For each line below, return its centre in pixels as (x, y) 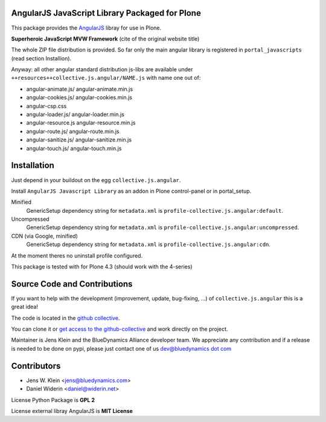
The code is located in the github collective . (66, 318)
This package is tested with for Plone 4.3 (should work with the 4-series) (102, 267)
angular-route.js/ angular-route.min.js (73, 131)
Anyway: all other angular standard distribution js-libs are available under (102, 70)
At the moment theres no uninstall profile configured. (77, 255)
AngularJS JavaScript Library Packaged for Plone (106, 13)
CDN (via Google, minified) (45, 236)
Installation (33, 165)
